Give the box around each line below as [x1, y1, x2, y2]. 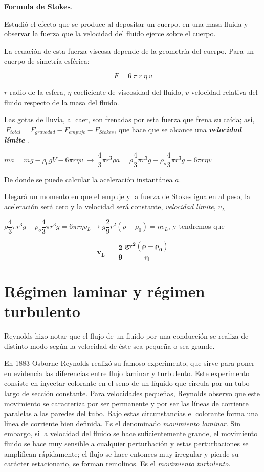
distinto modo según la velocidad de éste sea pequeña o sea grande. [4, 340, 215, 351]
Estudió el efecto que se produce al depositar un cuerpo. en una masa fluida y [4, 18, 248, 29]
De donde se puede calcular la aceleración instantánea [4, 173, 173, 184]
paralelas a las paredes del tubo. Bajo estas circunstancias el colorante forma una [4, 408, 259, 419]
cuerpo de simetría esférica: [4, 55, 90, 66]
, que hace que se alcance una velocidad [114, 124, 242, 134]
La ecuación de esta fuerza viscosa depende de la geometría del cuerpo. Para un [4, 45, 254, 56]
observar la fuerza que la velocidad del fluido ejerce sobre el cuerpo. [4, 28, 216, 39]
